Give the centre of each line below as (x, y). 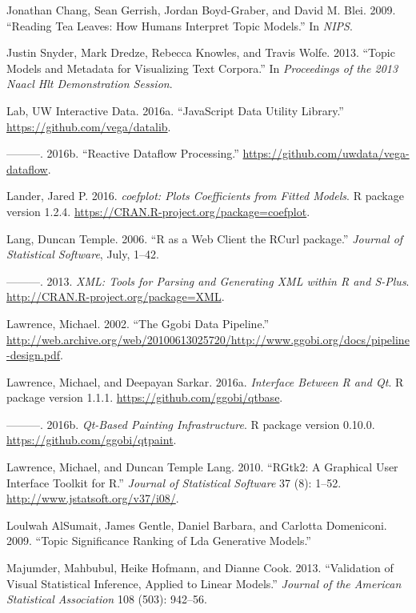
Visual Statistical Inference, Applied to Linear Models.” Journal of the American (204, 583)
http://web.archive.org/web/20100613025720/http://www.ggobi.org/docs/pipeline (208, 339)
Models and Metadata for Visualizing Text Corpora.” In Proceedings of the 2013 (202, 68)
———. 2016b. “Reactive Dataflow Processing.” (123, 153)
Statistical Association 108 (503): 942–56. (107, 599)
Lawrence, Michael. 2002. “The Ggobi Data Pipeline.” (138, 323)
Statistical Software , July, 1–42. (83, 254)
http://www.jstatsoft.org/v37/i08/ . (93, 498)
